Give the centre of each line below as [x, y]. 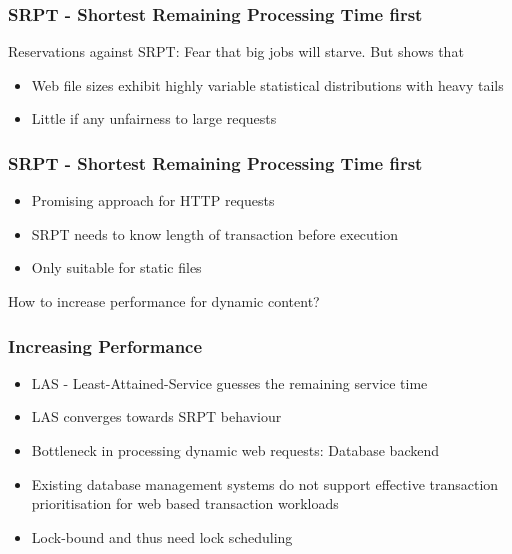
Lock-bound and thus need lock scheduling [162, 536]
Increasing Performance [105, 345]
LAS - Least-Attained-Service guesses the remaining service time [229, 382]
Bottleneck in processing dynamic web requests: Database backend [235, 450]
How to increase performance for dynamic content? [164, 301]
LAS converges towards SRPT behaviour [156, 416]
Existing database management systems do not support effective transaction [265, 483]
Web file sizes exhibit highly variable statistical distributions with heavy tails [267, 84]
